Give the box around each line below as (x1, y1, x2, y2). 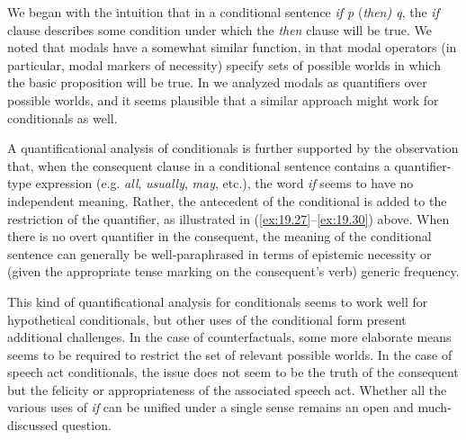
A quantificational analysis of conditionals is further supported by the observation (7, 139, 459, 157)
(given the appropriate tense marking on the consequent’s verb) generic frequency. (7, 262, 460, 281)
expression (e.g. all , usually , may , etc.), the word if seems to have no (35, 174, 414, 193)
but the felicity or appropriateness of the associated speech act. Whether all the (7, 380, 447, 399)
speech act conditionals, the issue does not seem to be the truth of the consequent (7, 363, 459, 382)
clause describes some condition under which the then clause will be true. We (7, 20, 432, 39)
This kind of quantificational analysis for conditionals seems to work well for (7, 292, 428, 310)
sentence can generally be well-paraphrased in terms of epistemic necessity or (7, 244, 432, 263)
